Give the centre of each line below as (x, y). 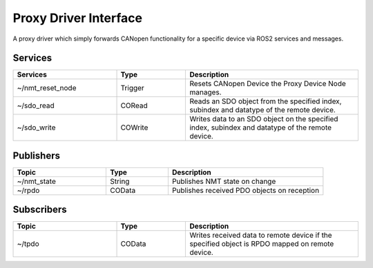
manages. (205, 92)
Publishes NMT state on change (224, 181)
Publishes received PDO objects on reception (246, 190)
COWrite (134, 127)
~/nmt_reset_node (47, 88)
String (120, 181)
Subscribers (40, 210)
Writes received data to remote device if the (261, 236)
